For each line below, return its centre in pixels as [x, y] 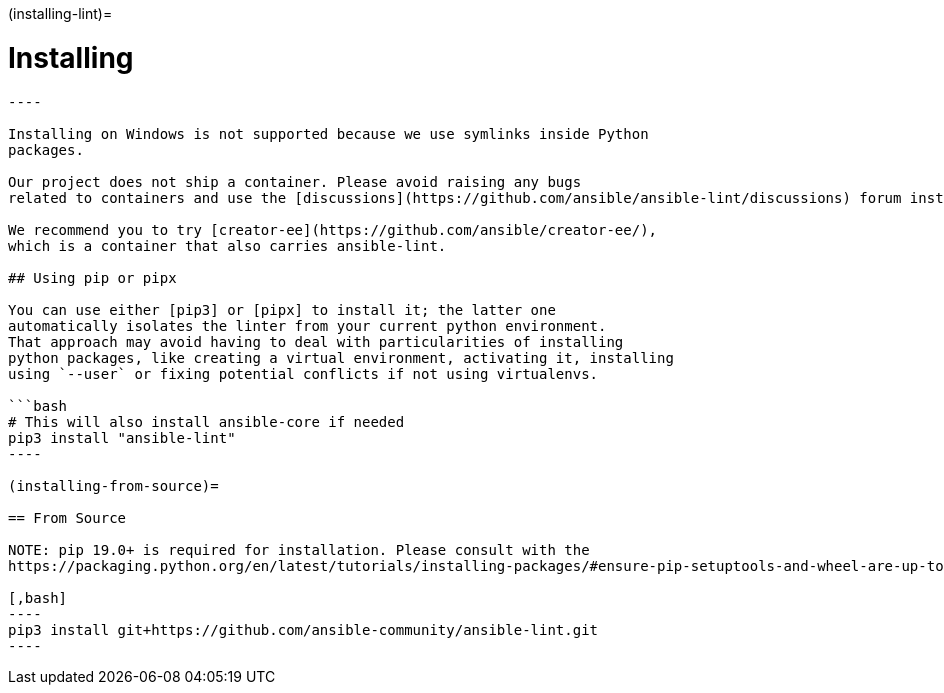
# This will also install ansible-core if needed [206, 421]
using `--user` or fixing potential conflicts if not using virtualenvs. [303, 373]
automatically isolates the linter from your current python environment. [307, 325]
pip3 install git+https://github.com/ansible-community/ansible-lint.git [303, 629]
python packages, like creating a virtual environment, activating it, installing [341, 357]
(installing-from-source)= [113, 485]
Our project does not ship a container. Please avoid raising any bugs [295, 181]
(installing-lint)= [60, 13]
